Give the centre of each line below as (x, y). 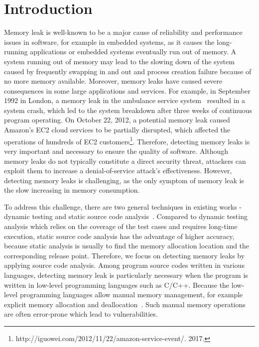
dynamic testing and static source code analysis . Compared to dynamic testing (126, 216)
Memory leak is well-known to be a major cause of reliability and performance (123, 32)
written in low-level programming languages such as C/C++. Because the (117, 285)
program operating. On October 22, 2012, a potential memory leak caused (117, 120)
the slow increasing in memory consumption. (72, 190)
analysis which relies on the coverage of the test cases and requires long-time (121, 226)
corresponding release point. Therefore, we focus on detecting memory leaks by (125, 255)
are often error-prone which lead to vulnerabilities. (81, 314)
